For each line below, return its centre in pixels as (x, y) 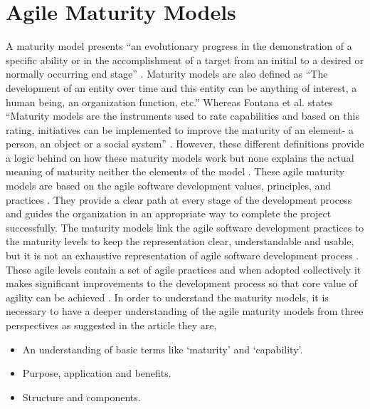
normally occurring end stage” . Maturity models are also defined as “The (167, 74)
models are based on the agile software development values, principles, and (169, 186)
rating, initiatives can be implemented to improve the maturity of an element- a (180, 129)
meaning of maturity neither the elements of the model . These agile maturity (175, 171)
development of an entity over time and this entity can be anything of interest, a (181, 87)
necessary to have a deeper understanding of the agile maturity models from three (185, 311)
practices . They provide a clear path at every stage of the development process (179, 199)
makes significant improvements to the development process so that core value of (182, 283)
